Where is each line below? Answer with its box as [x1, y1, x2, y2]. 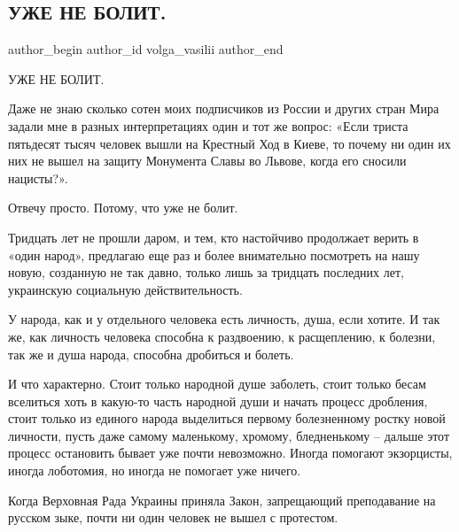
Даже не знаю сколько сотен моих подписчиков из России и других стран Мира [8, 99, 440, 118]
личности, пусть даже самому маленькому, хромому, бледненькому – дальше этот [8, 426, 450, 444]
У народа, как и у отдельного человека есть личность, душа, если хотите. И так [8, 310, 440, 328]
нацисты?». [8, 168, 68, 187]
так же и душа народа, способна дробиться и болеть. [8, 344, 294, 363]
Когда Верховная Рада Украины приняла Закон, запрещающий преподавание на [8, 490, 436, 509]
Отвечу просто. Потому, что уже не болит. [8, 198, 238, 217]
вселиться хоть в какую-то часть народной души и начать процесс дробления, [8, 391, 428, 410]
